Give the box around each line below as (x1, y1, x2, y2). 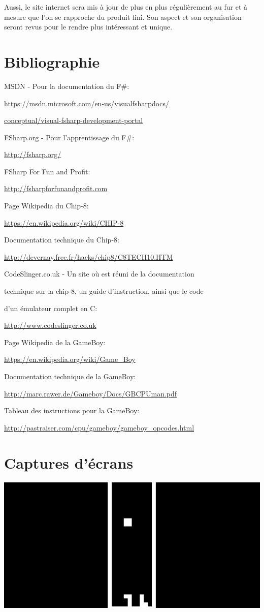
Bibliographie (4, 51, 100, 72)
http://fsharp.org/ (4, 149, 61, 160)
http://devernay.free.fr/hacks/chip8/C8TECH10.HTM (4, 251, 173, 262)
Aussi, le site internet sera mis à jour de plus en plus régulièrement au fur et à (4, 2, 248, 12)
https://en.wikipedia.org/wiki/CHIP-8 (4, 217, 124, 228)
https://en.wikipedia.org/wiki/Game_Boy (4, 354, 136, 364)
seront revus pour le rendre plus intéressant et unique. (4, 21, 173, 32)
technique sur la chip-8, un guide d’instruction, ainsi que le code (4, 286, 204, 296)
